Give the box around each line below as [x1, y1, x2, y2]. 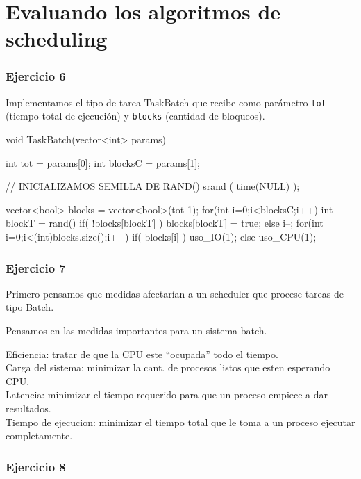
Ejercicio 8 [6, 457, 66, 475]
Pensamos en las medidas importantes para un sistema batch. [6, 323, 267, 338]
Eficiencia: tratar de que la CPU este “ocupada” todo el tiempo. [6, 346, 278, 361]
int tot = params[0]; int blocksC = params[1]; [6, 155, 200, 170]
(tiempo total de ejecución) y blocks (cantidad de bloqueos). [6, 108, 265, 123]
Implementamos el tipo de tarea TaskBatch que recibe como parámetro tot [6, 95, 326, 109]
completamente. [6, 428, 73, 443]
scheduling [6, 24, 108, 53]
